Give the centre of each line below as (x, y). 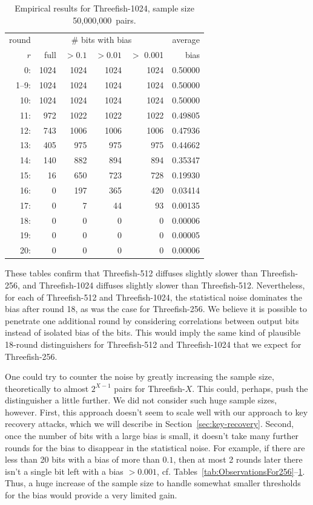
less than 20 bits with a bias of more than (82, 459)
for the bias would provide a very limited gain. (91, 495)
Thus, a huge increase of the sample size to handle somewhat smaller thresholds (153, 483)
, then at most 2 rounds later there (238, 459)
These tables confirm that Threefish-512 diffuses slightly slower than (131, 273)
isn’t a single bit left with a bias (64, 471)
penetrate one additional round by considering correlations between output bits (152, 320)
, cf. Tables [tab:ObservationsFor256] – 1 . (231, 471)
